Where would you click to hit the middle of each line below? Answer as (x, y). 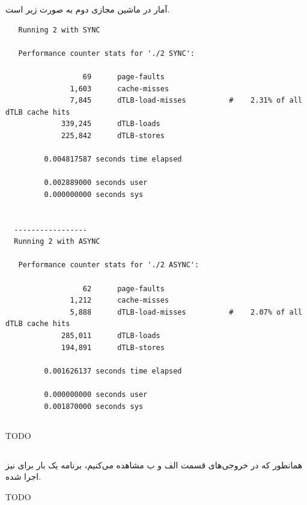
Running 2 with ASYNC (57, 242)
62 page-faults (123, 289)
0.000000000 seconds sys (94, 194)
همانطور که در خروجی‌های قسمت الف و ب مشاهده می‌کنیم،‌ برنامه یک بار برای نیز (154, 464)
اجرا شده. (23, 476)
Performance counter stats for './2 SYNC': (106, 53)
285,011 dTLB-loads (111, 336)
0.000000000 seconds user (96, 395)
